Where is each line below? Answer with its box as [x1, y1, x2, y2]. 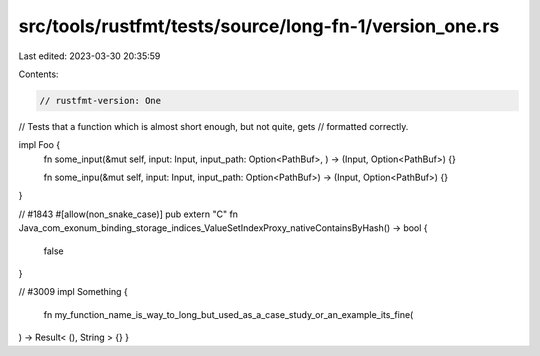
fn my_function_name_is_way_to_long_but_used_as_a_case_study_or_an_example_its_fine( [43, 308, 414, 320]
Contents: [18, 68, 59, 80]
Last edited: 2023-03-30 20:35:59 [18, 50, 161, 62]
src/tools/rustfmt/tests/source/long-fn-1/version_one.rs [18, 15, 500, 37]
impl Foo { [18, 139, 60, 151]
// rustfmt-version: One [39, 95, 162, 106]
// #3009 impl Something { [18, 286, 129, 298]
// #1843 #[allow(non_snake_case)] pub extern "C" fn [18, 208, 239, 220]
